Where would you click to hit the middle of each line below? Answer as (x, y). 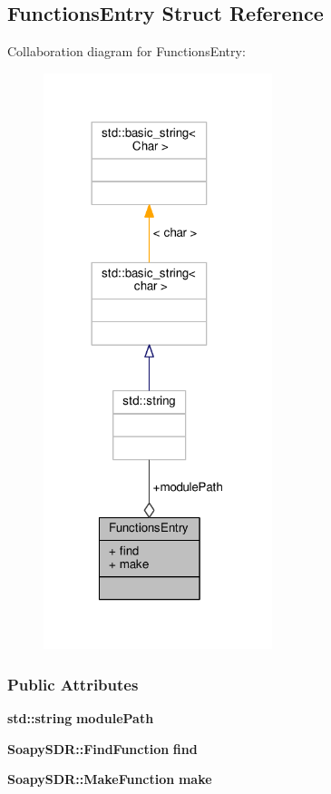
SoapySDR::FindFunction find (102, 748)
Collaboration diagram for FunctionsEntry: (127, 51)
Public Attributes (73, 684)
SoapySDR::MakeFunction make (110, 779)
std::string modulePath (81, 718)
